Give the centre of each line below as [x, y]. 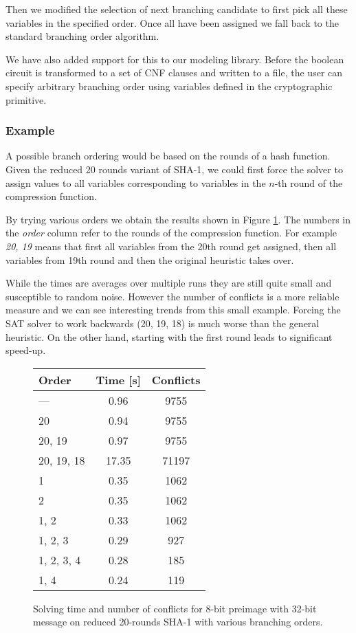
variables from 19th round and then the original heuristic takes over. [150, 259]
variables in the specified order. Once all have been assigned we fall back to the [172, 22]
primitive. [26, 99]
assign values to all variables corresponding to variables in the [136, 182]
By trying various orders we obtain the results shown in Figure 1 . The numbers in [178, 219]
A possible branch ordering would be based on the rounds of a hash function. [168, 156]
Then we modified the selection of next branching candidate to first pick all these [177, 9]
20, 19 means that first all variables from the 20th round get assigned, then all [171, 246]
